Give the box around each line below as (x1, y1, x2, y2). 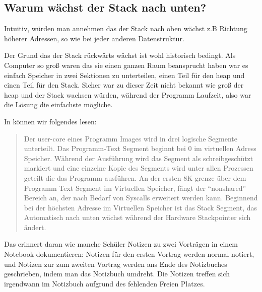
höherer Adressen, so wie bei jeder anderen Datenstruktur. (4, 33, 184, 43)
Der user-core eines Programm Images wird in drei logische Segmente (24, 133, 238, 143)
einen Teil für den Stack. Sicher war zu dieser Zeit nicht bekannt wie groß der (4, 80, 244, 90)
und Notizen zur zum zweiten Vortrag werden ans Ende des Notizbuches (4, 258, 227, 269)
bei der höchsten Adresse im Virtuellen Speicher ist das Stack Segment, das (24, 202, 257, 212)
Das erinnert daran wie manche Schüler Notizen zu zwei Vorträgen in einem (4, 239, 238, 249)
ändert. (24, 222, 46, 232)
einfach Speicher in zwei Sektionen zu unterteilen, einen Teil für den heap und (4, 69, 245, 80)
